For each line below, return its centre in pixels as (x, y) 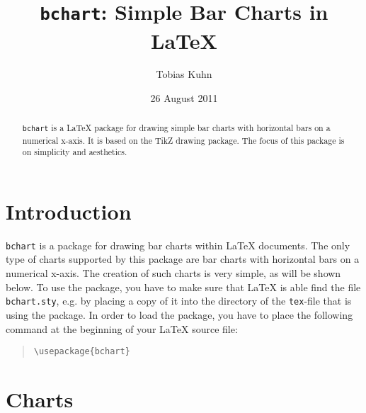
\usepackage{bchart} (82, 352)
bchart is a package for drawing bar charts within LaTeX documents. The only (178, 245)
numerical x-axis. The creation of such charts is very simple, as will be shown (173, 273)
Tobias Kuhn (184, 74)
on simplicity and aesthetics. (75, 152)
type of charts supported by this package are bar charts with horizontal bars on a (183, 259)
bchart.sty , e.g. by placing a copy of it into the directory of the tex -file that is (179, 301)
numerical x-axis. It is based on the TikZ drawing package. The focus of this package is (183, 140)
